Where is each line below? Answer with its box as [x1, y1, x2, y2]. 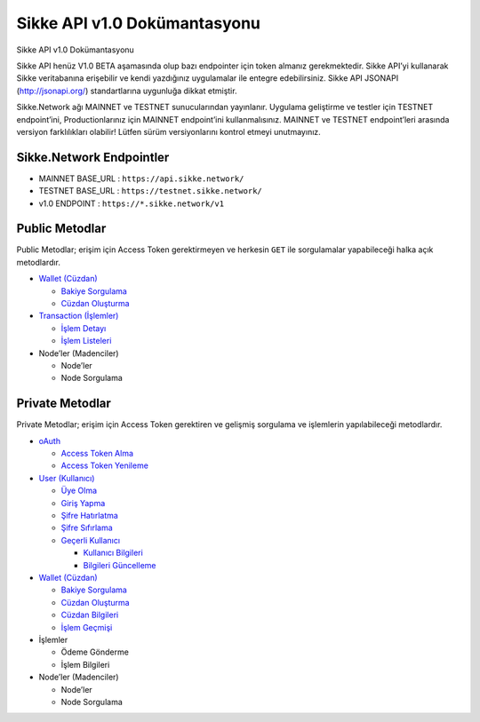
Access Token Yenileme [60, 460, 148, 471]
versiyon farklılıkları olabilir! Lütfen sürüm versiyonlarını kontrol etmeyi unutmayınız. [16, 126, 322, 137]
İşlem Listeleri [60, 336, 112, 346]
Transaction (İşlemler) [38, 311, 119, 321]
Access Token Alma [60, 448, 133, 459]
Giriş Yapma [60, 497, 106, 508]
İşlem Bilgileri [60, 659, 110, 670]
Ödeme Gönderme [60, 647, 129, 657]
